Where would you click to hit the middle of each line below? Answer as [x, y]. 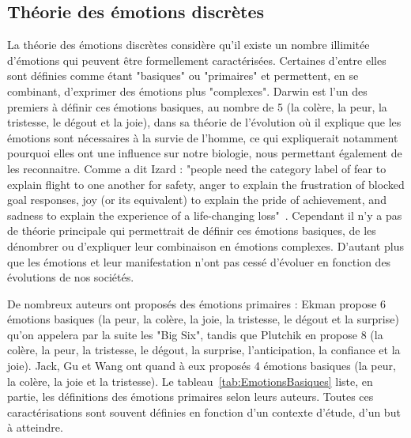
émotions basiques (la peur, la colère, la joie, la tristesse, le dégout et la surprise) [203, 319]
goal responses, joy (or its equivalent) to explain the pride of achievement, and [197, 200]
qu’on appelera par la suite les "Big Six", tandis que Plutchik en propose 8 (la [195, 334]
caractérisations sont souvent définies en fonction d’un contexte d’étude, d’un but [204, 412]
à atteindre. [35, 427]
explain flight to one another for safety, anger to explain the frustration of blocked [206, 184]
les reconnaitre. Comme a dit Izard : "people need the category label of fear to [197, 168]
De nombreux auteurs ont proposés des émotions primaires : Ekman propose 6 [197, 303]
